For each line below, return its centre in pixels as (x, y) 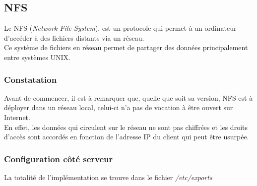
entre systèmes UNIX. (37, 57)
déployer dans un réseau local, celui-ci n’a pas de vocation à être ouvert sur (119, 107)
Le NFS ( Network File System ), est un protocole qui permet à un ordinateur (120, 28)
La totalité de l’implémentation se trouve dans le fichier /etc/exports (108, 177)
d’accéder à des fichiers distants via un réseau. (74, 37)
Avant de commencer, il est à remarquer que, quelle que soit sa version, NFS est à (128, 97)
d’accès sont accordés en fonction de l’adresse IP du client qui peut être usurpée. (127, 137)
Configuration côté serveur (59, 158)
